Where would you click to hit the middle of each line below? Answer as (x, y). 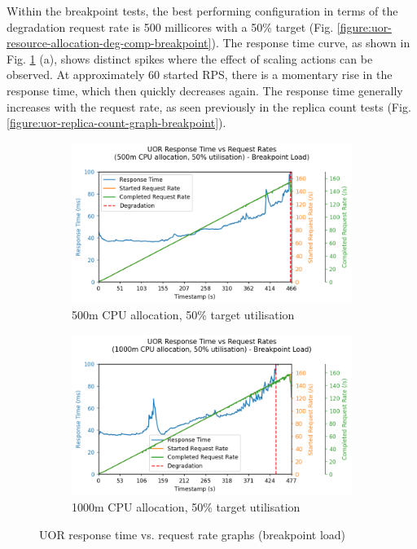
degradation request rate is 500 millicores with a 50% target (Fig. (170, 26)
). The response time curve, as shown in (311, 43)
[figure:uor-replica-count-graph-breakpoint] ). (116, 123)
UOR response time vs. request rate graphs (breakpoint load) (193, 534)
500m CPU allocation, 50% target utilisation (183, 315)
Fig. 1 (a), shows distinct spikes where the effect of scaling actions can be (190, 58)
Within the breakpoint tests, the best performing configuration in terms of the (202, 11)
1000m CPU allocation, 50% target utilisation (186, 507)
